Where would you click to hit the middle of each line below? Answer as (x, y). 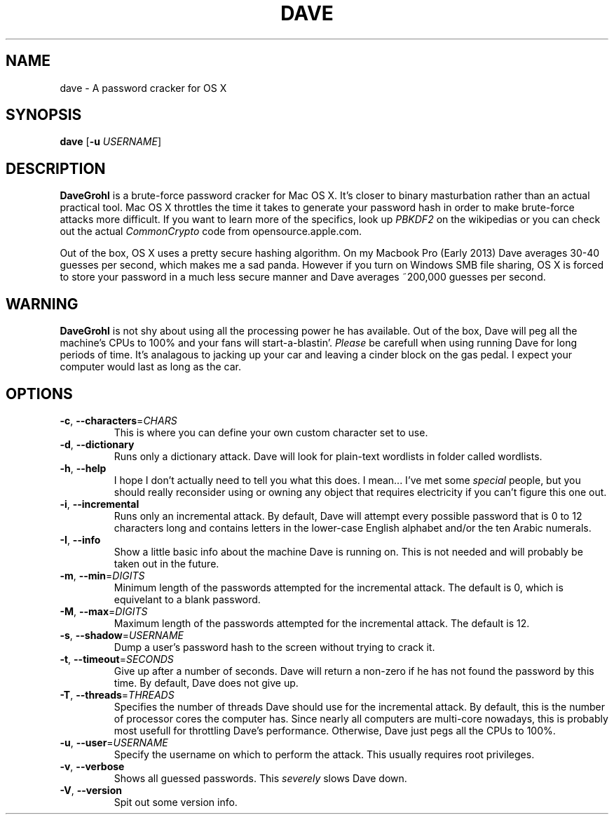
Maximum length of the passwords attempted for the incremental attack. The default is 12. (322, 623)
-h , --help (83, 468)
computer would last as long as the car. (150, 367)
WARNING (42, 304)
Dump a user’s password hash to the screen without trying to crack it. (274, 647)
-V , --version (91, 790)
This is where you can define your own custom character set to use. (271, 432)
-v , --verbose (92, 766)
